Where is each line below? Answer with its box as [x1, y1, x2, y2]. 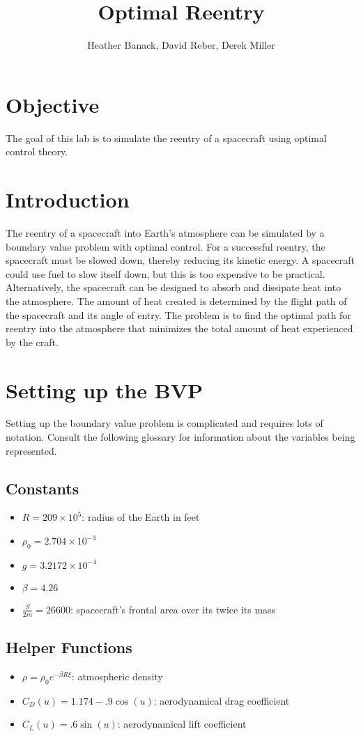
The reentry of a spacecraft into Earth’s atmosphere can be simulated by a [6, 225, 325, 240]
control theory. [6, 144, 68, 159]
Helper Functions [6, 636, 132, 658]
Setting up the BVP [6, 375, 203, 404]
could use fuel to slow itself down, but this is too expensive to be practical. [6, 266, 325, 281]
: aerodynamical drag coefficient [153, 693, 290, 707]
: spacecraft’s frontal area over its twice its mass [70, 602, 276, 616]
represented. [6, 443, 57, 457]
